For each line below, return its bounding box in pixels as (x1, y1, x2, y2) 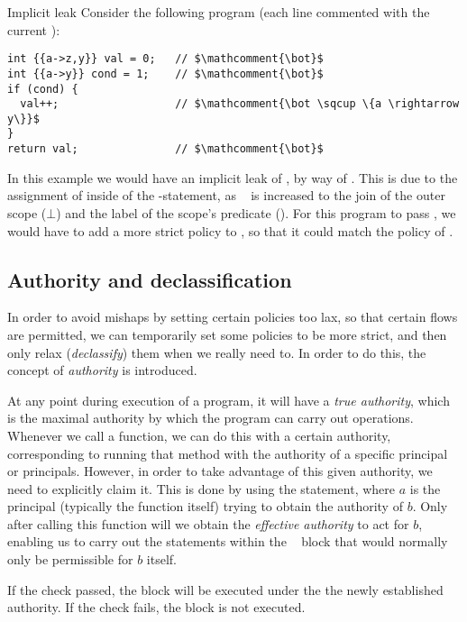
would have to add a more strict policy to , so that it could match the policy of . (7, 221, 453, 240)
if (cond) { (7, 82, 78, 96)
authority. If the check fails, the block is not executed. (7, 598, 306, 617)
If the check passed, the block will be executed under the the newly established (7, 580, 444, 599)
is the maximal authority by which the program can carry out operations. (7, 408, 414, 427)
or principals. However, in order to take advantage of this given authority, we (7, 462, 433, 480)
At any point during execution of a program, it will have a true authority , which (7, 390, 450, 409)
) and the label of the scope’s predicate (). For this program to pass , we (56, 203, 456, 222)
